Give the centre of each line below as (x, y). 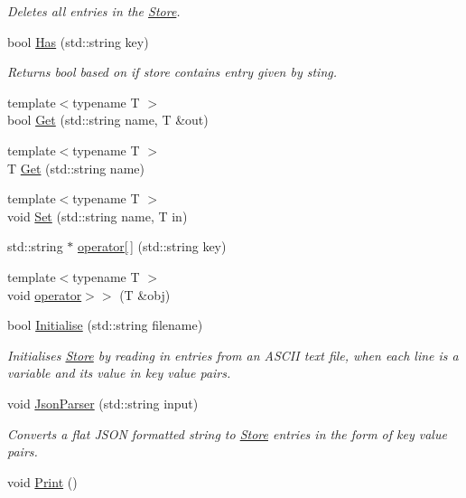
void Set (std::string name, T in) (98, 216)
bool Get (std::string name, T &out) (108, 120)
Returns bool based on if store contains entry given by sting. (172, 72)
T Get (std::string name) (76, 168)
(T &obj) (145, 294)
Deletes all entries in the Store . (94, 11)
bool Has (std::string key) (78, 41)
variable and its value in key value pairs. (119, 373)
